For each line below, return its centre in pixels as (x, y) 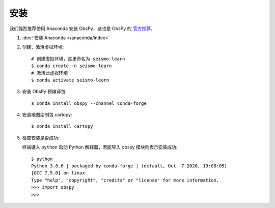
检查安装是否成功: (41, 138)
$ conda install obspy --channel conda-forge (89, 103)
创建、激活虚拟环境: (43, 47)
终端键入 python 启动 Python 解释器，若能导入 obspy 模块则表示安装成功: (100, 147)
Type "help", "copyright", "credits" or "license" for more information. (125, 180)
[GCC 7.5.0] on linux (58, 173)
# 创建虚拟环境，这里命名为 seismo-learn (78, 59)
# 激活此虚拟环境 (50, 73)
